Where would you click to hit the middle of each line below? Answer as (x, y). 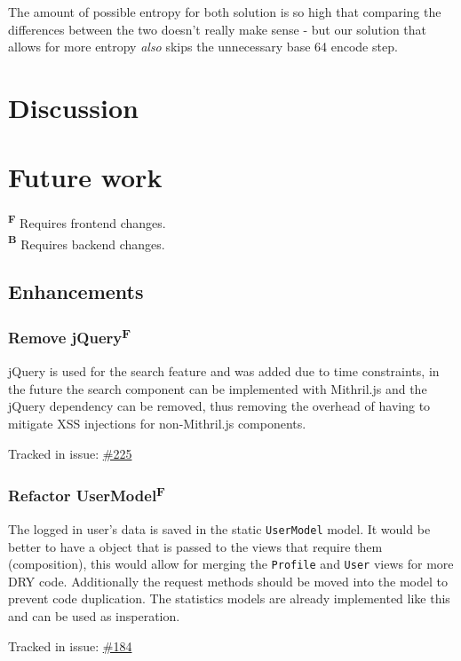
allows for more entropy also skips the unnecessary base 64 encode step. (203, 47)
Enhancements (76, 291)
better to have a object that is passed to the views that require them (195, 546)
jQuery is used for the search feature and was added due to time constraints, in (224, 371)
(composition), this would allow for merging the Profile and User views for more (231, 564)
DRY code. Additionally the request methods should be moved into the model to (228, 581)
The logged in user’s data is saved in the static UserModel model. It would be (219, 528)
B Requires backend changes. (87, 242)
